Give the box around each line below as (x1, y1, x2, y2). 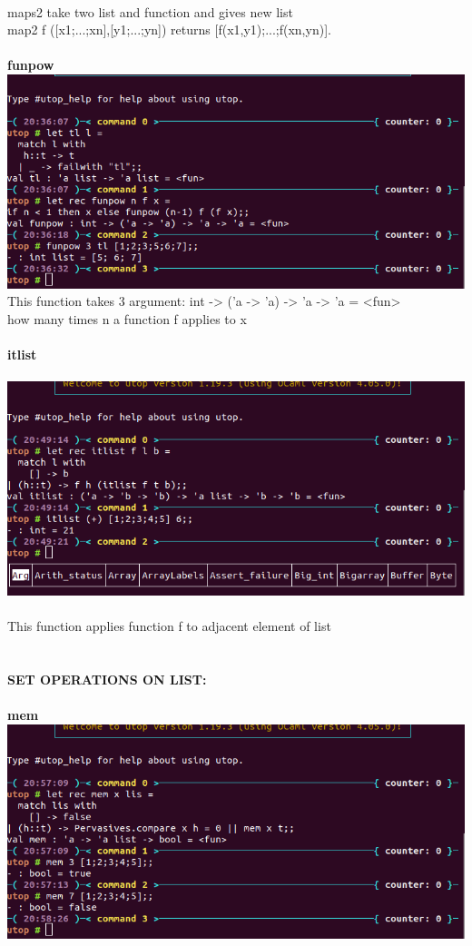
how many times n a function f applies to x (7, 309, 247, 328)
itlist (7, 345, 37, 364)
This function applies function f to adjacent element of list (7, 616, 331, 636)
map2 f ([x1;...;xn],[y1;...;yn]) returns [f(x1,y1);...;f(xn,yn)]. (7, 20, 331, 39)
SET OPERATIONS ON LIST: (7, 670, 207, 688)
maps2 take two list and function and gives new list (7, 2, 293, 21)
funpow (7, 55, 54, 74)
